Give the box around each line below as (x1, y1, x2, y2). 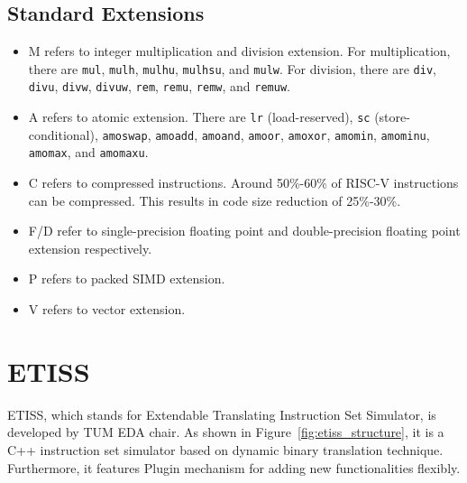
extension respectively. (28, 238, 152, 257)
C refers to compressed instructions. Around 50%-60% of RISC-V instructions (28, 173, 459, 192)
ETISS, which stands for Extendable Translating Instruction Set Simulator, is (7, 404, 436, 423)
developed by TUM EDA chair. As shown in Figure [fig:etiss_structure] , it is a (7, 423, 444, 441)
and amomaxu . (75, 143, 149, 162)
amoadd (155, 129, 195, 143)
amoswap (102, 129, 148, 143)
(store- (374, 107, 410, 126)
